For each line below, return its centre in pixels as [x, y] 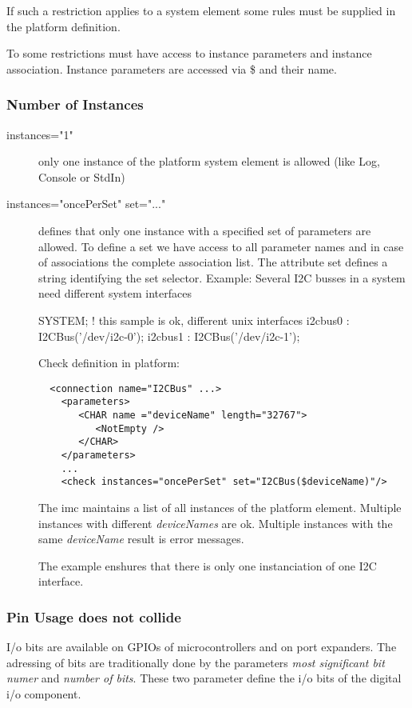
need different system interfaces [115, 293]
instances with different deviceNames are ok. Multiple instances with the [216, 523]
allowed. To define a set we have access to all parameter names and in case [221, 246]
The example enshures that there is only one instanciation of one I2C [208, 565]
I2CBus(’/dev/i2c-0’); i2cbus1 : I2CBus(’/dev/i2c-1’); [169, 336]
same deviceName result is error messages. [141, 539]
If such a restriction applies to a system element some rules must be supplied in [201, 10]
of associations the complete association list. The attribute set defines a [213, 262]
